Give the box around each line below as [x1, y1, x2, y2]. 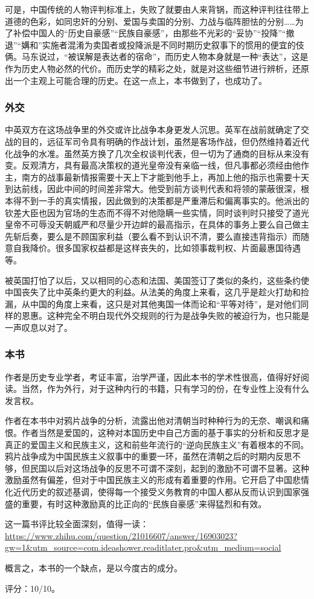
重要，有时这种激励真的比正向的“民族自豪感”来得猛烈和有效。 [21, 497, 267, 510]
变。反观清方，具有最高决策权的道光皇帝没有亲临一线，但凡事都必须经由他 [5, 159, 301, 171]
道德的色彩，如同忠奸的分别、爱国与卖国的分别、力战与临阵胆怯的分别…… [5, 14, 295, 27]
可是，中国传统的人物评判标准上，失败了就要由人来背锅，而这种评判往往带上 [5, 3, 309, 15]
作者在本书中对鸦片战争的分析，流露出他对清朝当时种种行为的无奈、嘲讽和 [5, 414, 301, 427]
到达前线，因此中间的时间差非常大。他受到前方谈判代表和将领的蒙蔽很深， [5, 182, 301, 195]
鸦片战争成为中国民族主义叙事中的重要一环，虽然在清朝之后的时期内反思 [5, 450, 292, 463]
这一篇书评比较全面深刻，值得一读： [5, 517, 149, 530]
